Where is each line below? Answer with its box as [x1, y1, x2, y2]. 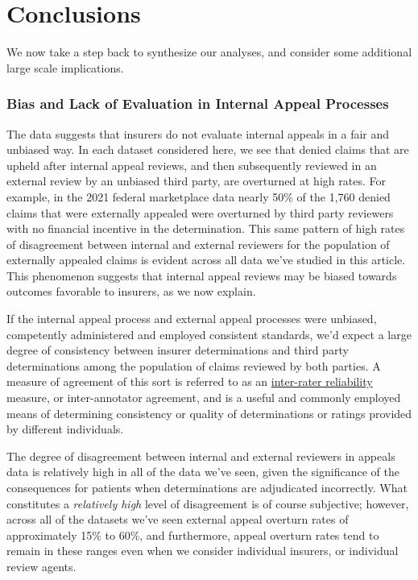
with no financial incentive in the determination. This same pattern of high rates [6, 220, 405, 237]
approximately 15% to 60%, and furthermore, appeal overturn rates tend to [6, 526, 379, 543]
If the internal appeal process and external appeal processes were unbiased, [6, 310, 377, 327]
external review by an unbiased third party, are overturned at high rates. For [6, 172, 386, 189]
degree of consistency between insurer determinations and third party [6, 342, 349, 358]
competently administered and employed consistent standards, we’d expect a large [6, 325, 412, 342]
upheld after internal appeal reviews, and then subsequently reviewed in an [6, 156, 377, 173]
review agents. [6, 557, 77, 574]
